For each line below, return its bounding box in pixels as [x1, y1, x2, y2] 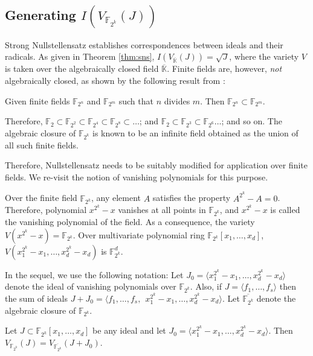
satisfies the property [152, 191, 231, 204]
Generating [5, 5, 76, 24]
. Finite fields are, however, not [167, 62, 282, 75]
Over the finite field [5, 191, 77, 204]
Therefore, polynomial [5, 203, 87, 216]
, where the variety [229, 50, 299, 63]
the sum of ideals [5, 291, 68, 304]
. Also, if [190, 280, 222, 293]
